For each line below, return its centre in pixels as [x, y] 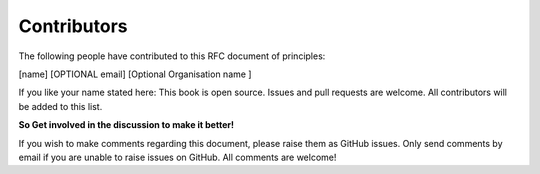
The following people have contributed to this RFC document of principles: [172, 56]
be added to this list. [60, 106]
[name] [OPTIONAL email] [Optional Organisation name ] [135, 74]
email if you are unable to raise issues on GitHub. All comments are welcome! [177, 157]
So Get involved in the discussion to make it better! [126, 125]
